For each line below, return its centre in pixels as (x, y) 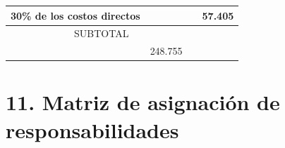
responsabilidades (92, 129)
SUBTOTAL (102, 33)
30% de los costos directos (75, 15)
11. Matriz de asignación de (143, 102)
